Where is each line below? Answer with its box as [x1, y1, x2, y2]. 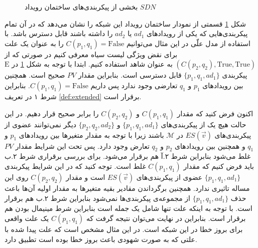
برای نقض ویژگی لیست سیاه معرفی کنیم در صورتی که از [5, 49, 178, 59]
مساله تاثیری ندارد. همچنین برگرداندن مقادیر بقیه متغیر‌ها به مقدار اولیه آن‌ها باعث [5, 182, 250, 193]
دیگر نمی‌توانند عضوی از [5, 119, 77, 129]
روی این [5, 171, 29, 182]
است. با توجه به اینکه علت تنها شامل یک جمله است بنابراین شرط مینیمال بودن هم [5, 203, 252, 213]
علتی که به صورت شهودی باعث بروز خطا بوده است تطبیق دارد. [5, 233, 197, 244]
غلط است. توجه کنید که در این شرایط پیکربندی [5, 160, 146, 171]
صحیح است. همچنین [5, 70, 65, 80]
